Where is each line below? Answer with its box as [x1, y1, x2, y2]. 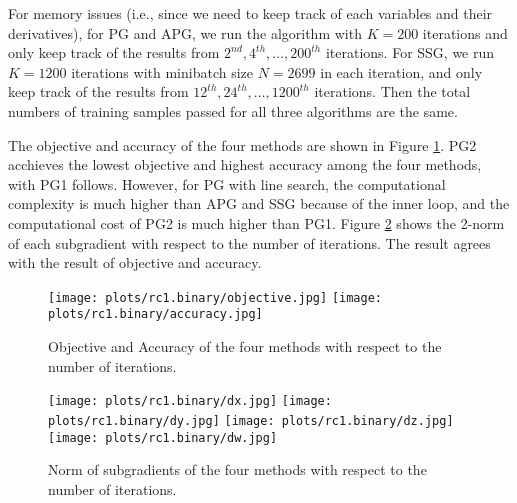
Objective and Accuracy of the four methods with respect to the [48, 336, 442, 357]
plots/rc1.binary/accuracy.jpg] [48, 307, 263, 322]
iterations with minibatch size [71, 61, 254, 82]
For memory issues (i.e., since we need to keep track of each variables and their [8, 3, 493, 23]
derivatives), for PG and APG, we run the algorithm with [8, 22, 362, 43]
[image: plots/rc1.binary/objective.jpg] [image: [48, 290, 382, 305]
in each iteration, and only [320, 61, 483, 82]
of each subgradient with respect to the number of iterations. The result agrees [8, 232, 491, 253]
